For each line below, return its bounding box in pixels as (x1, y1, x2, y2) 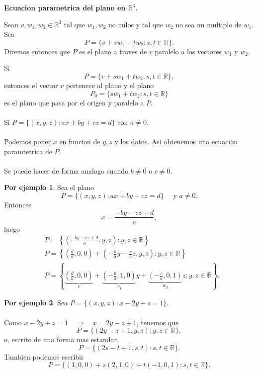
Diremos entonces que (4, 46, 70, 56)
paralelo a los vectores (155, 46, 222, 56)
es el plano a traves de (79, 46, 147, 56)
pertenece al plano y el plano (66, 80, 154, 90)
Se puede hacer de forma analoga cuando (4, 165, 129, 176)
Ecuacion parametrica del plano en (4, 2, 126, 12)
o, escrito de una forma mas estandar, (4, 334, 119, 345)
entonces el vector (4, 80, 58, 90)
